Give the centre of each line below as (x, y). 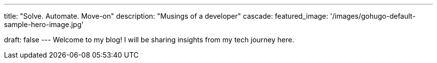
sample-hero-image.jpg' (44, 24)
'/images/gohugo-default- (373, 16)
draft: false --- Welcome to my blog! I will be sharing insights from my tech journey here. (149, 40)
